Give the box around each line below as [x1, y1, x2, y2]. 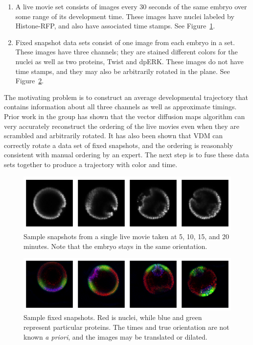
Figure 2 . [15, 75, 44, 86]
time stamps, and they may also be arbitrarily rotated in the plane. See [15, 66, 230, 76]
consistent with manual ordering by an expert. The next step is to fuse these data [4, 149, 249, 160]
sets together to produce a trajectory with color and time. [4, 159, 178, 169]
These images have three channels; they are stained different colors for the [15, 47, 238, 57]
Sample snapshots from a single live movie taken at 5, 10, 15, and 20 [23, 231, 229, 242]
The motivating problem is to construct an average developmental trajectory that [4, 92, 248, 102]
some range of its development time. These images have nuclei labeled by [15, 11, 234, 21]
